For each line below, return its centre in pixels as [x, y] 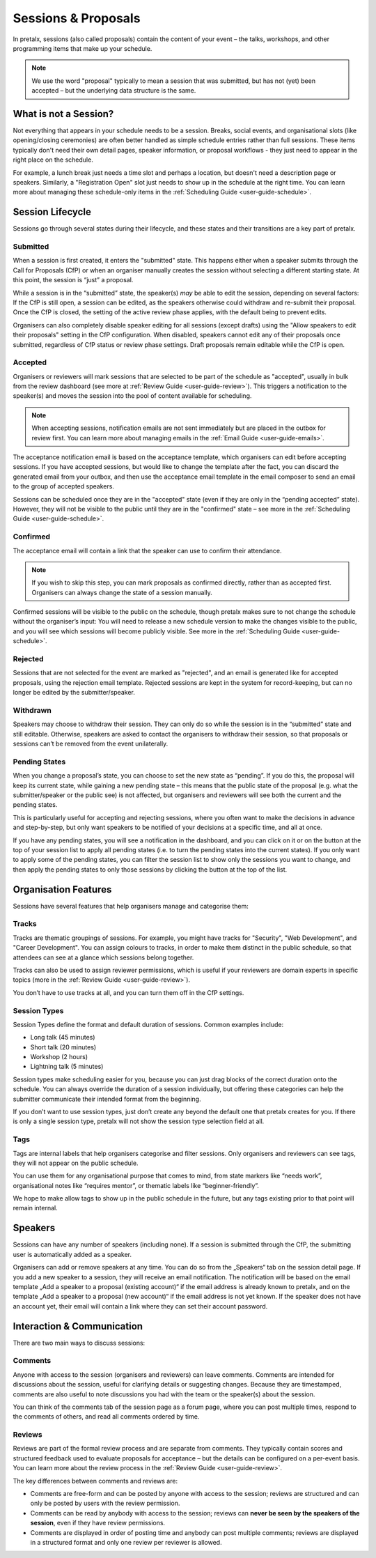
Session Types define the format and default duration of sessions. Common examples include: [148, 1024]
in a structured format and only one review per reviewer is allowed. [126, 1542]
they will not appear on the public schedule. [76, 1163]
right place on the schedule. [53, 160]
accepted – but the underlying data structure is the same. [114, 91]
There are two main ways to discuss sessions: [79, 1343]
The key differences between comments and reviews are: [95, 1481]
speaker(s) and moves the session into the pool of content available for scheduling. [132, 396]
